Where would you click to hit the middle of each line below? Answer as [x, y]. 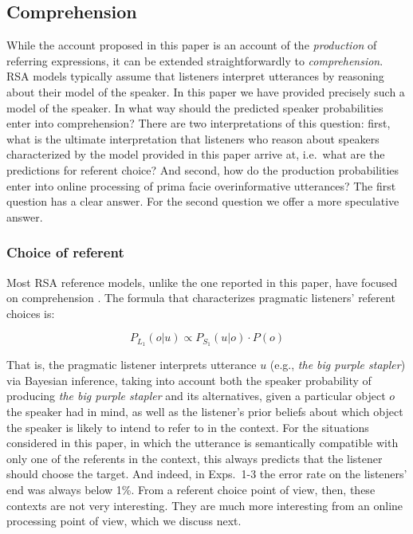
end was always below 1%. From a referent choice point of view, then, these [191, 489]
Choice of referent [65, 252]
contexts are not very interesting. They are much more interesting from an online [205, 505]
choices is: [31, 313]
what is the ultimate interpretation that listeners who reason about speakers [193, 138]
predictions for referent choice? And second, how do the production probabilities [203, 169]
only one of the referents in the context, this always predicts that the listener [195, 458]
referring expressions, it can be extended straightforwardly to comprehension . [195, 60]
